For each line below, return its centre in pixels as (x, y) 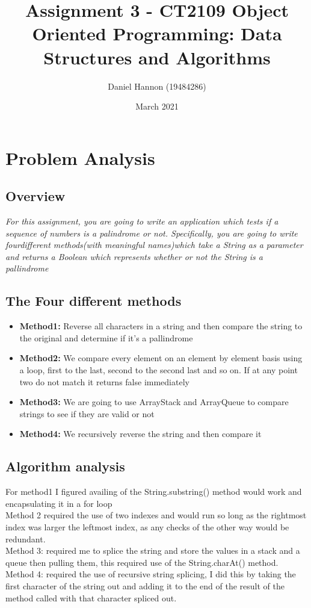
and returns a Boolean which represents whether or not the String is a (134, 256)
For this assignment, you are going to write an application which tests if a (142, 221)
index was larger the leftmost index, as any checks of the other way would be (147, 526)
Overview (35, 196)
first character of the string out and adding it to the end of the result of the (145, 585)
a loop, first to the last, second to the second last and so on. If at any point (159, 370)
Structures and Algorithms (157, 57)
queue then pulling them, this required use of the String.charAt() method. (142, 562)
